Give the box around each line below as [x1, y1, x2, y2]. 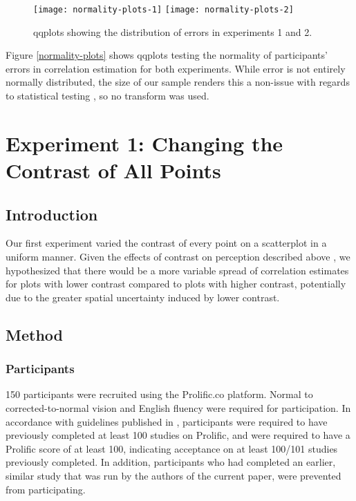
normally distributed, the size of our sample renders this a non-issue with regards [6, 75, 350, 89]
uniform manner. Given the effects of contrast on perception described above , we [6, 249, 350, 263]
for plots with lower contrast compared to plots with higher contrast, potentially [6, 276, 346, 291]
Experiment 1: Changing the [6, 129, 283, 157]
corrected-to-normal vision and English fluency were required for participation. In [6, 400, 351, 415]
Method [6, 323, 63, 345]
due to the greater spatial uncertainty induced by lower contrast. [6, 290, 280, 304]
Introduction [6, 203, 98, 225]
